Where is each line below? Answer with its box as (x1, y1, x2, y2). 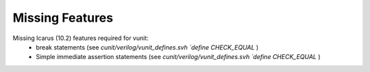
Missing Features (12, 10, 113, 25)
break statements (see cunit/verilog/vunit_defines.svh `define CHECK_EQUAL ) (36, 43, 259, 51)
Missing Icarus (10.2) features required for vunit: (12, 34, 149, 42)
